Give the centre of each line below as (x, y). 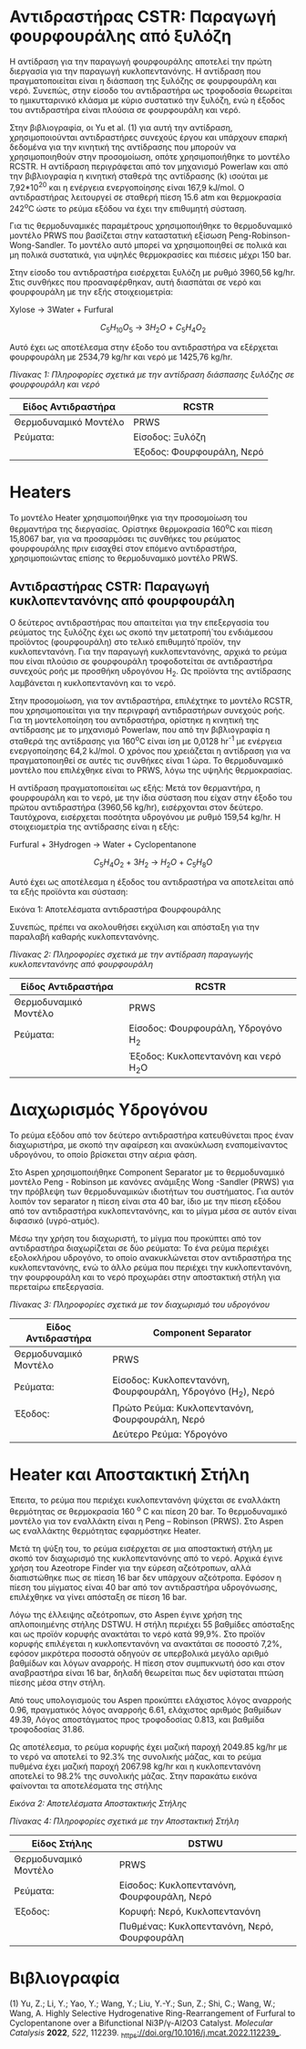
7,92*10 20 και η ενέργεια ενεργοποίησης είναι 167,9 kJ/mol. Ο (127, 186)
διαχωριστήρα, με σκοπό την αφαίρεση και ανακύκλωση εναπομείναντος (149, 1145)
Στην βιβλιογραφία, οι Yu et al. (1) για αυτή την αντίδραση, (121, 127)
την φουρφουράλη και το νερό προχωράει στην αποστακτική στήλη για (145, 1277)
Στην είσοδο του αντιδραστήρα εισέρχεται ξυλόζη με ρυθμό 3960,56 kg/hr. (153, 273)
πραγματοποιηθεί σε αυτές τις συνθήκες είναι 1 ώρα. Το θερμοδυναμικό (147, 760)
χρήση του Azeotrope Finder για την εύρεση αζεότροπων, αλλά (131, 1567)
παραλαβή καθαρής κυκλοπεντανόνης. (84, 936)
